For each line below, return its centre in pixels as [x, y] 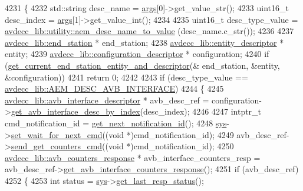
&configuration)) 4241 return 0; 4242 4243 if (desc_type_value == [126, 77]
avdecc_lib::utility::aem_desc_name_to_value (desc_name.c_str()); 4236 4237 [149, 31]
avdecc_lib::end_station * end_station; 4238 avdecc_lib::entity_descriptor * [144, 42]
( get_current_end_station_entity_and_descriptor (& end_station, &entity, [142, 65]
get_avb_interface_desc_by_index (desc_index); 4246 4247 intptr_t [136, 111]
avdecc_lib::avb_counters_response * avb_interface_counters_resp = [133, 157]
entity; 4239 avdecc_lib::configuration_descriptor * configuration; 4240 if [137, 54]
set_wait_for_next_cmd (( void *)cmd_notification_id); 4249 [122, 134]
